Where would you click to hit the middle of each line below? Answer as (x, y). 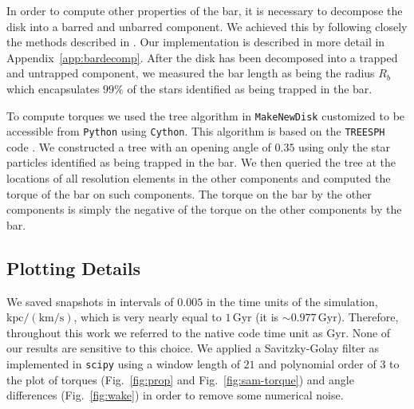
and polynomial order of (317, 364)
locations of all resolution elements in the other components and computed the (199, 178)
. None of (368, 332)
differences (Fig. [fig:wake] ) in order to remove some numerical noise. (175, 395)
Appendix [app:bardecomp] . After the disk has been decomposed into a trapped (202, 57)
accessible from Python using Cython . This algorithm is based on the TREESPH (196, 131)
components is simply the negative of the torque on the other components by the (204, 209)
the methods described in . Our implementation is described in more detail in (196, 42)
